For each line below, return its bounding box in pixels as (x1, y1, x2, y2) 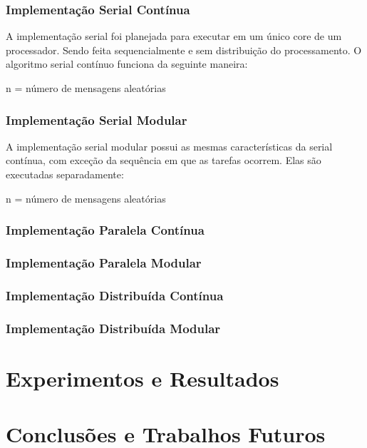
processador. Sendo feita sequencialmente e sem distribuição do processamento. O (6, 42, 362, 57)
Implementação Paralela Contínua (6, 221, 205, 239)
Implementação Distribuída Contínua (6, 286, 224, 304)
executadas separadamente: (6, 167, 124, 181)
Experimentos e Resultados (6, 363, 279, 392)
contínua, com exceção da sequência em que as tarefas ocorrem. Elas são (6, 153, 321, 168)
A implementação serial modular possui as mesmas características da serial (6, 138, 333, 153)
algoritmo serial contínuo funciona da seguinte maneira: (6, 56, 248, 71)
